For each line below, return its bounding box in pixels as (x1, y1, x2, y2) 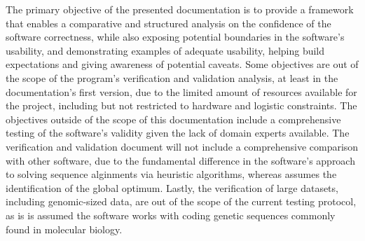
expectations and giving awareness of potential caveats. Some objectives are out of (6, 57, 359, 71)
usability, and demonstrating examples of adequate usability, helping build (6, 43, 325, 57)
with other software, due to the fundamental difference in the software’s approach (6, 153, 355, 167)
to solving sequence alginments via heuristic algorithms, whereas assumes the (6, 167, 337, 181)
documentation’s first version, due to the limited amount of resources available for (6, 84, 357, 99)
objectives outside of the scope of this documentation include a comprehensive (6, 111, 341, 126)
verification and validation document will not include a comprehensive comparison (6, 139, 359, 153)
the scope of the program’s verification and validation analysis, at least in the (6, 70, 338, 85)
